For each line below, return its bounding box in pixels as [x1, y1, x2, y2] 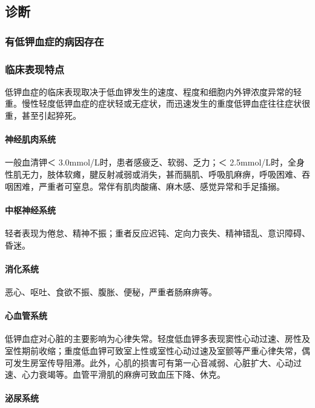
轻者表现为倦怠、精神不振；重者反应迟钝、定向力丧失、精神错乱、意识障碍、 [5, 227, 310, 239]
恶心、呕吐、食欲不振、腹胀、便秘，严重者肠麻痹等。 [5, 285, 217, 298]
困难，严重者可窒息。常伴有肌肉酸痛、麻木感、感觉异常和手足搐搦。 [13, 179, 285, 192]
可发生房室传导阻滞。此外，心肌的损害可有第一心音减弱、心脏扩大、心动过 [5, 356, 302, 369]
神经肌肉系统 [5, 133, 56, 145]
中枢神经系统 [5, 203, 56, 216]
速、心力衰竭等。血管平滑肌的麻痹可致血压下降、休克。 [5, 368, 225, 381]
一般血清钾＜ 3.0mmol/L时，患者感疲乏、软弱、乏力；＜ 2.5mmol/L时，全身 [5, 156, 305, 169]
